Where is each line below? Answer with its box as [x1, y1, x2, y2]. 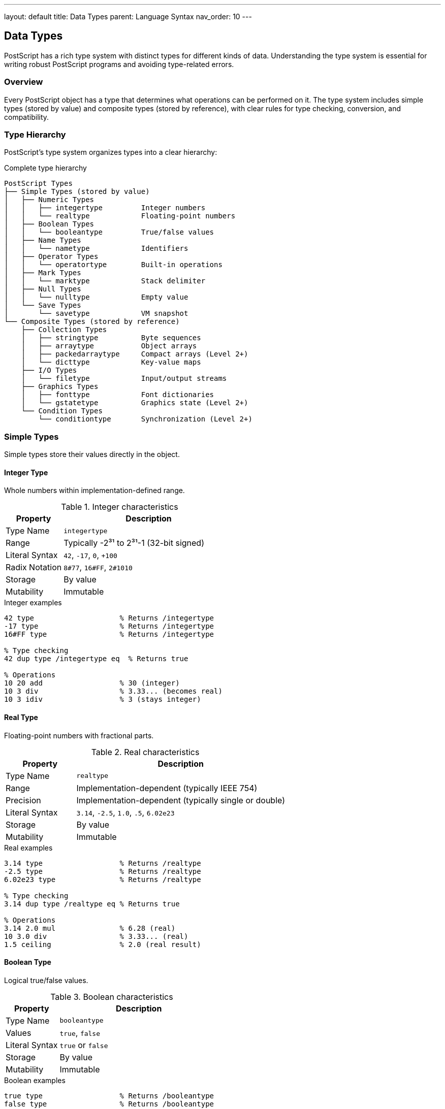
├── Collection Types [21, 325, 107, 334]
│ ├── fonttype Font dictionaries [21, 390, 214, 399]
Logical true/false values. [4, 975, 88, 985]
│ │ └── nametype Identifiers [4, 244, 188, 253]
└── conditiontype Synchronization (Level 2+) [38, 415, 252, 423]
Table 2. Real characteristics [91, 746, 200, 757]
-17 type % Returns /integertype [4, 622, 214, 631]
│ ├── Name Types [4, 236, 81, 245]
